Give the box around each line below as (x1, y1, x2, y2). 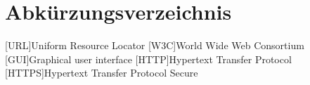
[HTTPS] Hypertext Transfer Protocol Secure (5, 65, 198, 80)
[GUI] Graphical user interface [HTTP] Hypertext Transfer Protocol (5, 51, 292, 66)
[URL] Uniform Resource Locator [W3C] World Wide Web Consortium (5, 38, 304, 53)
